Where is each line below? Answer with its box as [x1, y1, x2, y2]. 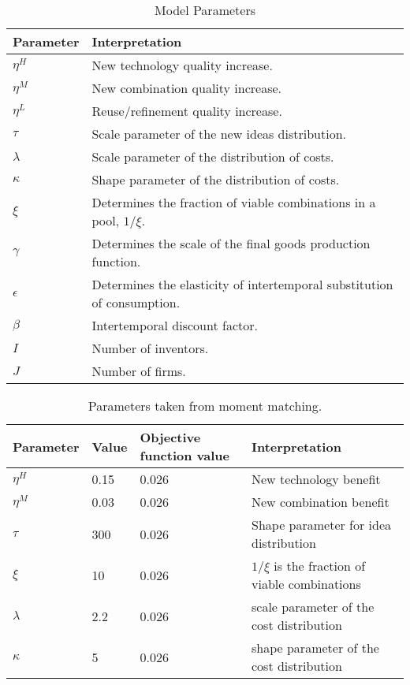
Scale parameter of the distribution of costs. [91, 147, 334, 166]
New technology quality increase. [91, 56, 273, 74]
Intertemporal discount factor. [91, 316, 258, 334]
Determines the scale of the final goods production [91, 234, 371, 252]
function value [140, 446, 229, 464]
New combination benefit [252, 493, 389, 511]
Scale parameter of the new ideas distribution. [91, 125, 347, 143]
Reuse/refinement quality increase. [91, 102, 282, 120]
